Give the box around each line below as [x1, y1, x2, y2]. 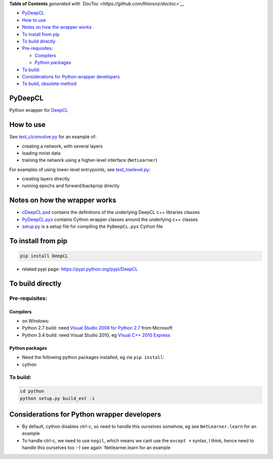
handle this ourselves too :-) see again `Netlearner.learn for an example [22, 445, 171, 451]
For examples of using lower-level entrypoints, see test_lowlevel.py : [9, 166, 151, 172]
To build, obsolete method [22, 81, 77, 87]
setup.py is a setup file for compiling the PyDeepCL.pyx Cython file [22, 223, 163, 229]
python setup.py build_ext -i [20, 395, 95, 401]
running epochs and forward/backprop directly [22, 182, 120, 189]
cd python [20, 388, 44, 394]
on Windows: [22, 318, 50, 324]
